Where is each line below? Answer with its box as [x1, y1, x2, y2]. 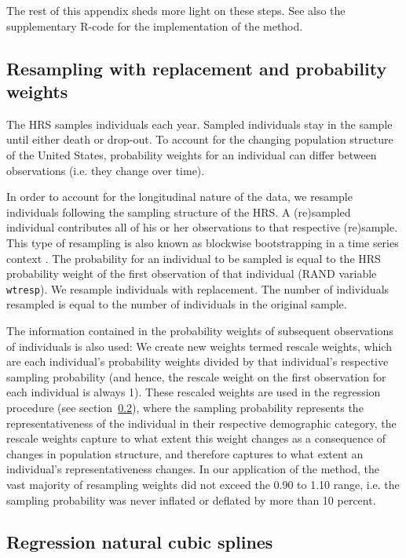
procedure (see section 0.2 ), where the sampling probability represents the [6, 399, 364, 415]
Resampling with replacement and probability [6, 56, 387, 80]
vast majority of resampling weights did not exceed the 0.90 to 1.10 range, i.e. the [6, 476, 400, 492]
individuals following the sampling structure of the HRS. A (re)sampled [6, 203, 351, 220]
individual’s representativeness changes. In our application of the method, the [6, 461, 379, 477]
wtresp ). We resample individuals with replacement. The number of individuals [6, 280, 390, 297]
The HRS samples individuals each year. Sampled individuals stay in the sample [6, 115, 393, 132]
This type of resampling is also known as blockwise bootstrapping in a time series [6, 234, 399, 250]
